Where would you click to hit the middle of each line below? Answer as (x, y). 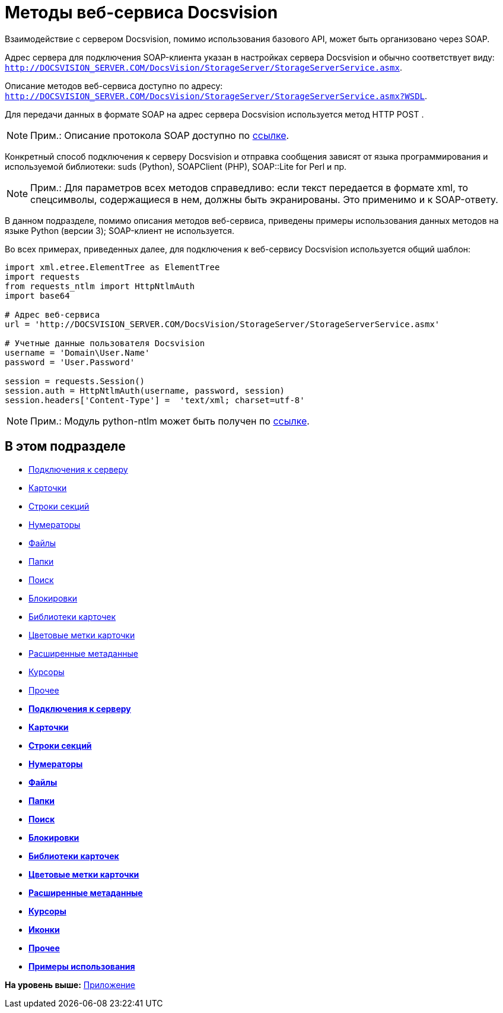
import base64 (37, 295)
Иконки (44, 929)
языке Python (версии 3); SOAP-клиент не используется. (120, 230)
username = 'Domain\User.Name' (77, 352)
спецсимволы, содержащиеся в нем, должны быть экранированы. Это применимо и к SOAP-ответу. (264, 199)
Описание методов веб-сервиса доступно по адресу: (114, 86)
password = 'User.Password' (70, 362)
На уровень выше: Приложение (70, 984)
